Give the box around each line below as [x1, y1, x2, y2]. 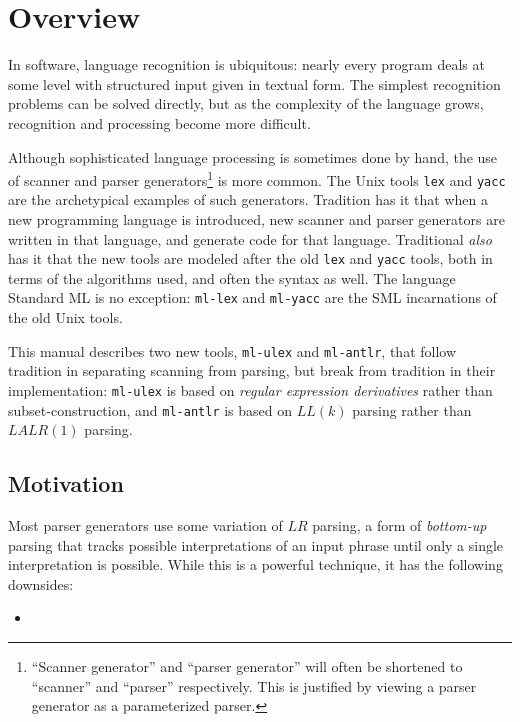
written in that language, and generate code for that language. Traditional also [8, 228, 492, 249]
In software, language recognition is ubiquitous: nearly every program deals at [8, 54, 485, 75]
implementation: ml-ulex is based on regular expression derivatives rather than [8, 379, 493, 400]
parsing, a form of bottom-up [312, 515, 487, 536]
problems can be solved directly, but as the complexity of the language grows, [8, 93, 484, 114]
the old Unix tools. [8, 307, 123, 328]
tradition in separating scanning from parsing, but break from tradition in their [8, 360, 496, 381]
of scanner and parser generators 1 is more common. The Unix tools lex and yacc [8, 167, 506, 190]
